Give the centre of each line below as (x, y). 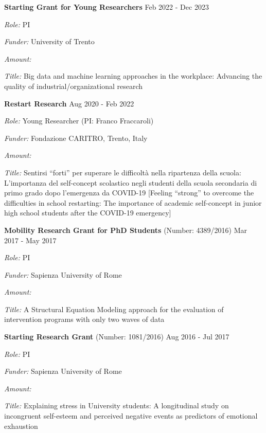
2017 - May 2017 (30, 240)
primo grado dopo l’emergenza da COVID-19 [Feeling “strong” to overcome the (129, 193)
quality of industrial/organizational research (74, 86)
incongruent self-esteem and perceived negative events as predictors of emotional (131, 416)
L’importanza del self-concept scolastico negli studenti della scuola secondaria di (131, 182)
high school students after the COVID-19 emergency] (88, 213)
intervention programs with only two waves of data (84, 319)
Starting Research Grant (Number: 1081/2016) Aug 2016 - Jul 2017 (117, 337)
